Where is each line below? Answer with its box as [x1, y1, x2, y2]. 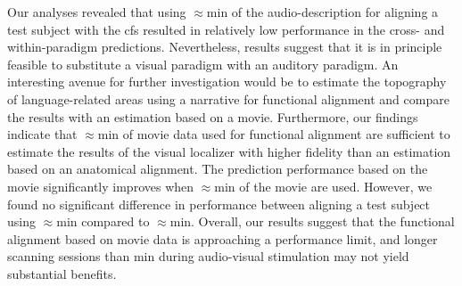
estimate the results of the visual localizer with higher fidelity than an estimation [7, 142, 451, 160]
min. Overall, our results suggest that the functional [169, 212, 455, 231]
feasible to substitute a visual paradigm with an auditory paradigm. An [7, 54, 399, 73]
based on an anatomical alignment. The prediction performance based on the [7, 159, 428, 178]
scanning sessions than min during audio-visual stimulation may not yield [7, 247, 409, 266]
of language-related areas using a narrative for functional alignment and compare [7, 89, 450, 108]
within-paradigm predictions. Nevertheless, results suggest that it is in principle [7, 37, 442, 56]
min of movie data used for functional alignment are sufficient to [97, 125, 450, 143]
